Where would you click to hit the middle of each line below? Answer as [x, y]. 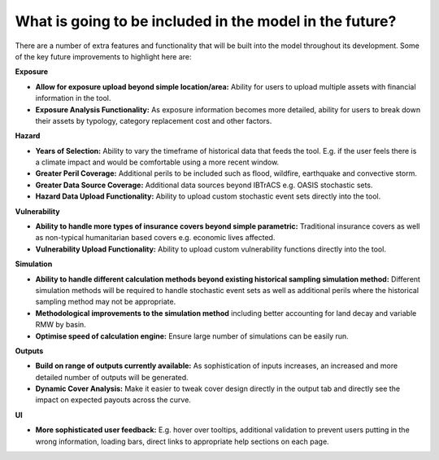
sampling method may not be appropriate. [106, 302]
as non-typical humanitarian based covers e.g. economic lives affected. [155, 238]
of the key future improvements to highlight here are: [103, 56]
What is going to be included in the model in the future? [206, 21]
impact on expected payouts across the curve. [113, 400]
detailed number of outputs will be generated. [112, 377]
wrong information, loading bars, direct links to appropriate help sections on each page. [182, 441]
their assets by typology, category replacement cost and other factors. [154, 120]
